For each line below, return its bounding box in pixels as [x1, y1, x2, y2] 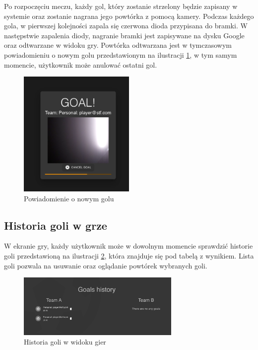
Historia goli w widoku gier [24, 337, 106, 347]
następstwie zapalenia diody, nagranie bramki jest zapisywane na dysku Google [4, 30, 245, 40]
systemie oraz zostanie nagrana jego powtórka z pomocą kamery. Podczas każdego [4, 10, 254, 21]
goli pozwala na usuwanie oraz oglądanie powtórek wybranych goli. [4, 260, 207, 270]
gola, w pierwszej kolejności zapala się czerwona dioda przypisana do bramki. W [4, 20, 248, 31]
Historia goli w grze [4, 217, 107, 233]
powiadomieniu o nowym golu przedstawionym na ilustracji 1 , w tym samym [4, 49, 237, 60]
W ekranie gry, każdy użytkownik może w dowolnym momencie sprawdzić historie [4, 241, 253, 251]
